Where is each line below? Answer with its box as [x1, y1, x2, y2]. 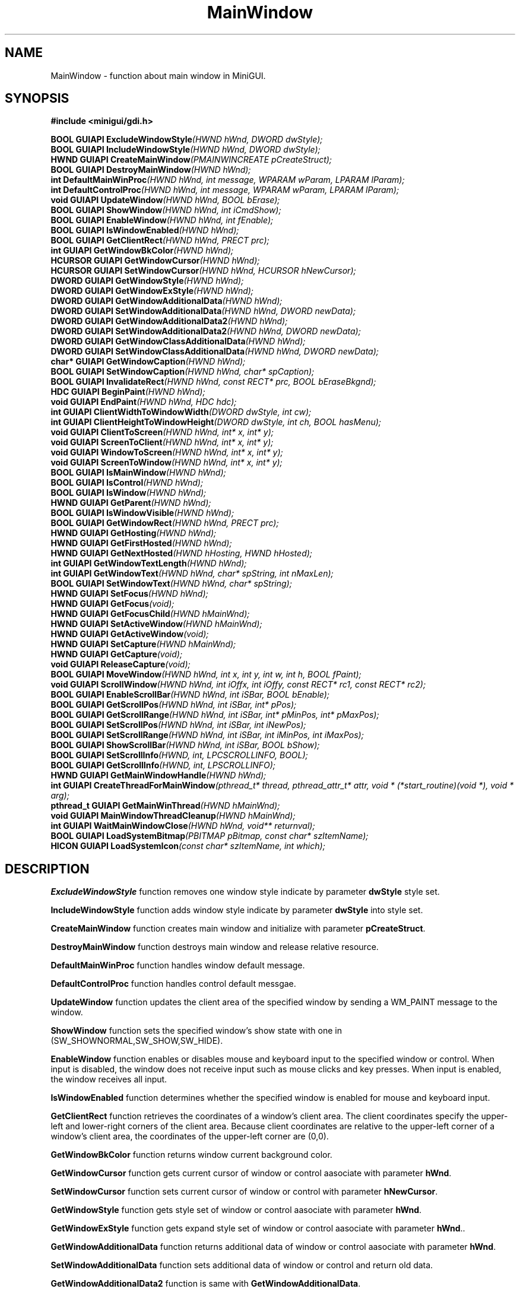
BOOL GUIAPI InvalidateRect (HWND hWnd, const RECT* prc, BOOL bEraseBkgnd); [50, 376, 376, 387]
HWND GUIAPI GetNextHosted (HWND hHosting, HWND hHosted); [50, 548, 313, 559]
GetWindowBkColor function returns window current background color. [50, 1149, 332, 1160]
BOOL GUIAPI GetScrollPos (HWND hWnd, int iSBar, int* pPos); [50, 699, 297, 710]
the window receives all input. [50, 1074, 167, 1085]
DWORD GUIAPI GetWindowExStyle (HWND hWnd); [50, 286, 254, 296]
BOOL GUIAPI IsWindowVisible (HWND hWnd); [50, 508, 234, 518]
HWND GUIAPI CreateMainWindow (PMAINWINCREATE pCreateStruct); [50, 154, 332, 165]
